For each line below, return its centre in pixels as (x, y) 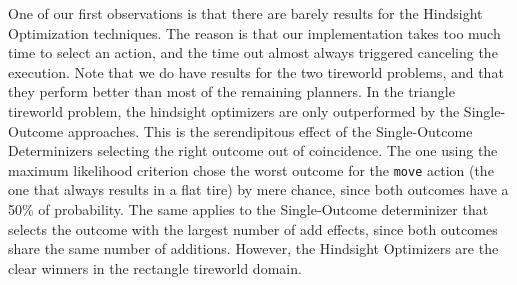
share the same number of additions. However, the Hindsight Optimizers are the (253, 248)
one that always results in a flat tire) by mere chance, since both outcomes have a (258, 189)
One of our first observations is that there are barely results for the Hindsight (245, 13)
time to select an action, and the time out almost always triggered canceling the (253, 52)
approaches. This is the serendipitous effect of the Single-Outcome (270, 130)
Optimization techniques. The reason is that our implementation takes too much (254, 32)
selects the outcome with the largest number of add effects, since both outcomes (253, 228)
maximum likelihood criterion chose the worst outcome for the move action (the (251, 169)
